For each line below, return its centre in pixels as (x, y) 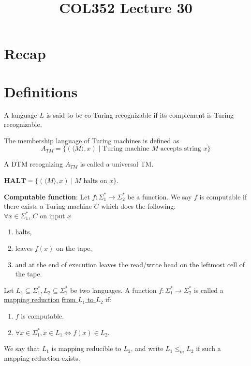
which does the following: (139, 206)
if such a (208, 348)
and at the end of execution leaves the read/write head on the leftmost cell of (130, 264)
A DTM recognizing (33, 164)
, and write (147, 348)
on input (52, 215)
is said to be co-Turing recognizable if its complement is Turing (140, 114)
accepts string (181, 149)
